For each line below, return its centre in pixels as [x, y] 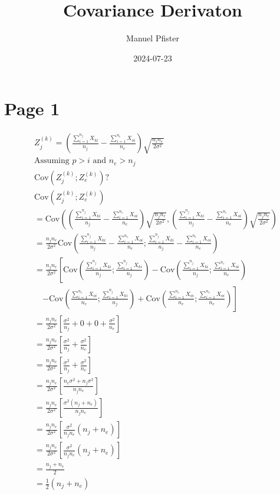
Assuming [52, 161]
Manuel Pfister [153, 38]
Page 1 [32, 108]
